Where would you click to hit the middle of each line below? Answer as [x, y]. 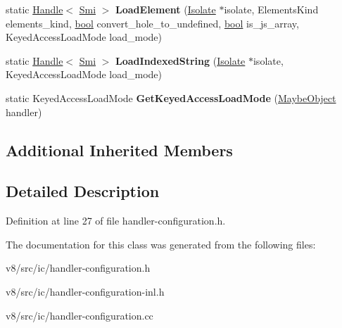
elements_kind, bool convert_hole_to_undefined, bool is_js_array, [152, 23]
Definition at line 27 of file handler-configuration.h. [116, 221]
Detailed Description [83, 191]
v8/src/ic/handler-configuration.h [78, 268]
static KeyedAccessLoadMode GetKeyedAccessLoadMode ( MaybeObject [171, 97]
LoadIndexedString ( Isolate [180, 60]
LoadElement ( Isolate [166, 9]
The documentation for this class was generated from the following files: [161, 244]
